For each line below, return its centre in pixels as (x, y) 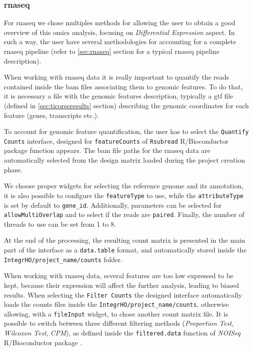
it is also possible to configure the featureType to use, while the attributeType (124, 195)
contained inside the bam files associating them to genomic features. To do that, (124, 86)
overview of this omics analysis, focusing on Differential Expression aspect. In (119, 32)
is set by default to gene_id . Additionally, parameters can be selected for (113, 205)
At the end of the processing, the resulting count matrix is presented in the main (125, 240)
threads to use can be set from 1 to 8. (60, 224)
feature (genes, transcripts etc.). (52, 115)
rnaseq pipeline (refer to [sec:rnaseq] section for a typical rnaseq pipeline (112, 51)
